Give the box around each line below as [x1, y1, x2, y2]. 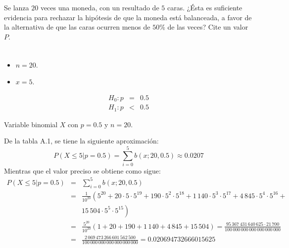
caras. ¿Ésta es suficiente [167, 2, 242, 12]
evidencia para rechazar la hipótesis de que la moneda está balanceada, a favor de [4, 12, 252, 22]
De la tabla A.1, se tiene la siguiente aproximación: [4, 136, 159, 146]
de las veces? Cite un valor [167, 22, 248, 32]
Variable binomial [4, 119, 58, 129]
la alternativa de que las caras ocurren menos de [4, 22, 150, 32]
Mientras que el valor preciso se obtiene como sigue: [4, 165, 161, 176]
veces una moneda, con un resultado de [40, 2, 159, 12]
